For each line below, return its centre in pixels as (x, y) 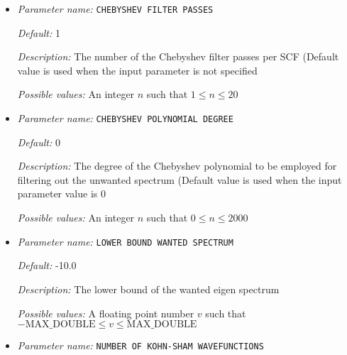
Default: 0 (39, 142)
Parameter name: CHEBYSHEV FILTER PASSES (115, 9)
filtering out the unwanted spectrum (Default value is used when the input (180, 179)
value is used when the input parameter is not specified (137, 70)
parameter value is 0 (61, 193)
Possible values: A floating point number (106, 313)
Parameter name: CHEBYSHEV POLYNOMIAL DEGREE (125, 118)
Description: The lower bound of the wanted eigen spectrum (148, 289)
